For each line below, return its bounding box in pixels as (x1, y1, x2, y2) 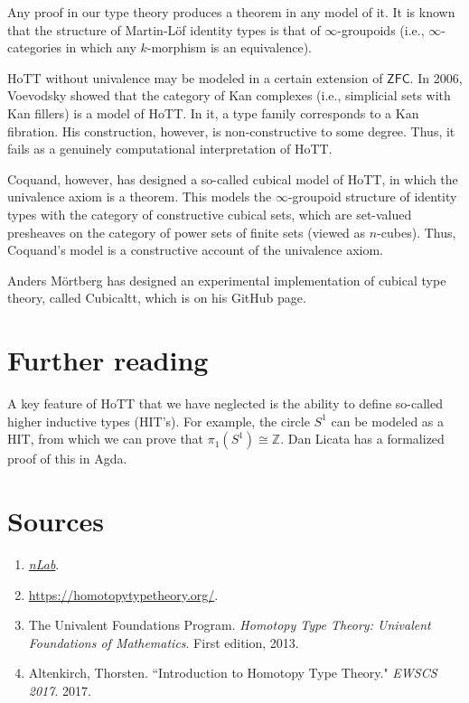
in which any (65, 38, 136, 57)
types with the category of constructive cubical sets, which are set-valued (7, 204, 412, 223)
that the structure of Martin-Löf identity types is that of (7, 20, 321, 39)
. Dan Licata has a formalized (280, 429, 445, 448)
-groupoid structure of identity (287, 187, 457, 206)
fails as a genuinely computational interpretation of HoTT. (7, 139, 333, 158)
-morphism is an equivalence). (146, 38, 312, 57)
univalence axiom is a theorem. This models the (7, 187, 272, 206)
